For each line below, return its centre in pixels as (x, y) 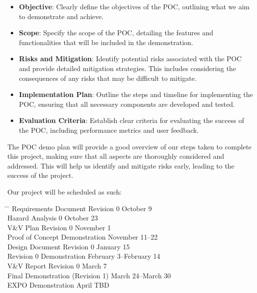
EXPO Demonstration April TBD (58, 285)
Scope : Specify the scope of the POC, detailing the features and (116, 33)
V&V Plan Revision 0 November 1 (59, 227)
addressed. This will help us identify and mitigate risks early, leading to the (121, 165)
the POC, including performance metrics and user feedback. (109, 130)
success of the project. (40, 175)
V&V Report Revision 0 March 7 (57, 266)
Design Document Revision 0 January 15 (69, 246)
